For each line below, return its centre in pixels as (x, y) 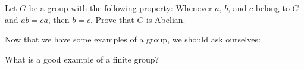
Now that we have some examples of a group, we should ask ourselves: (133, 39)
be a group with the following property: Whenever (120, 8)
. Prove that (112, 19)
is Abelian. (166, 19)
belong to (272, 8)
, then (59, 19)
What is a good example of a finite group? (82, 59)
